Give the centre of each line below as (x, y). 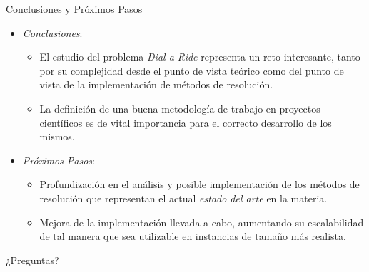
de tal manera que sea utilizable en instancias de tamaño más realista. (193, 236)
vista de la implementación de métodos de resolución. (156, 84)
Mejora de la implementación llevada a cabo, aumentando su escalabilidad (202, 222)
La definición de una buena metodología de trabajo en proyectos (180, 108)
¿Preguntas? (32, 260)
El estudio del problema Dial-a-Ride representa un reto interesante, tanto (200, 57)
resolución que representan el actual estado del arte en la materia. (183, 198)
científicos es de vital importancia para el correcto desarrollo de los (186, 122)
